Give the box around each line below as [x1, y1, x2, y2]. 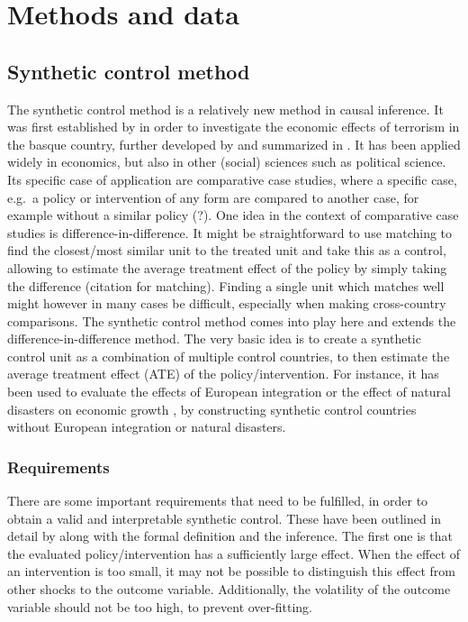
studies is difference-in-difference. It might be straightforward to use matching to [7, 223, 453, 242]
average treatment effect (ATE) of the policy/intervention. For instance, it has [7, 364, 439, 383]
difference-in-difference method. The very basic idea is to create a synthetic [7, 329, 421, 348]
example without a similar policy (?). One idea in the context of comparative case [7, 206, 459, 224]
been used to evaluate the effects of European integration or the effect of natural [7, 382, 451, 401]
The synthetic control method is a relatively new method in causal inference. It [7, 99, 444, 118]
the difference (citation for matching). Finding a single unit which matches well [7, 276, 445, 295]
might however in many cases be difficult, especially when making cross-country [7, 294, 446, 313]
